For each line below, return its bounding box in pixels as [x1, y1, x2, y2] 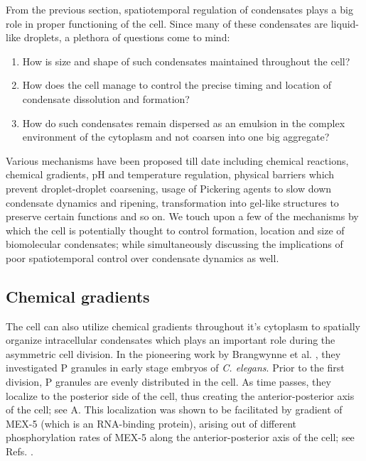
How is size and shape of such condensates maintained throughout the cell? [22, 53, 350, 68]
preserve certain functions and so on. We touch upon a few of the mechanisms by [6, 209, 359, 224]
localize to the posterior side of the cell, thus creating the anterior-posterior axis [6, 388, 355, 403]
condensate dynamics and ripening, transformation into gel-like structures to [6, 195, 339, 210]
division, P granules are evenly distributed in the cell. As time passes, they [6, 374, 331, 389]
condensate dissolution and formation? [22, 91, 190, 106]
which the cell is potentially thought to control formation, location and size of [6, 222, 345, 237]
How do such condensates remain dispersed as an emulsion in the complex [22, 115, 345, 130]
